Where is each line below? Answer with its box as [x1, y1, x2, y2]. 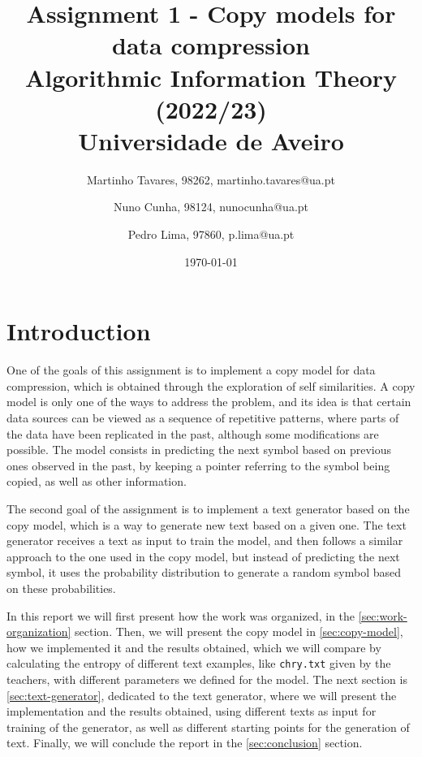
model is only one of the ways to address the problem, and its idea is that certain [6, 393, 411, 410]
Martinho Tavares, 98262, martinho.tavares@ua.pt [86, 171, 335, 188]
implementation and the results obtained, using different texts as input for [6, 703, 377, 720]
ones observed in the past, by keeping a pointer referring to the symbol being [6, 456, 390, 474]
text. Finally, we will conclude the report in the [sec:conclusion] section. [6, 734, 363, 751]
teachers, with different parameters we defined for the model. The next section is [6, 670, 407, 687]
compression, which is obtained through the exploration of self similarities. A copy [6, 377, 416, 394]
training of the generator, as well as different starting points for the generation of [6, 718, 410, 735]
